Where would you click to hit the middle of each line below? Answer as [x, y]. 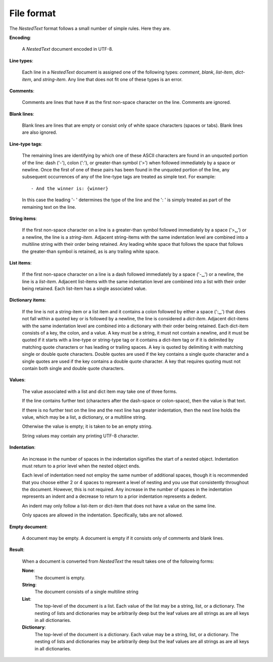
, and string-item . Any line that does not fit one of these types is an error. [107, 79]
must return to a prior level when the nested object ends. [81, 466]
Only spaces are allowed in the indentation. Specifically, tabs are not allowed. [102, 515]
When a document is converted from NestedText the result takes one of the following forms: [118, 561]
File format [33, 13]
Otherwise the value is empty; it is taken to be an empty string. [87, 426]
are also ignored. [40, 132]
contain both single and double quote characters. [73, 368]
